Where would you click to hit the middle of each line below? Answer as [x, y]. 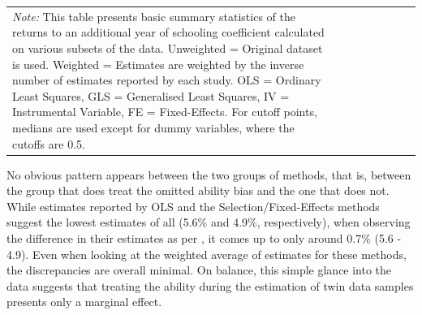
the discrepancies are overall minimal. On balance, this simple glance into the [199, 270]
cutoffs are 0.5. [49, 143]
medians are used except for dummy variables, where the [153, 127]
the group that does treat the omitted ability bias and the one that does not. [198, 190]
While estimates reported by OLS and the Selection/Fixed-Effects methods [193, 206]
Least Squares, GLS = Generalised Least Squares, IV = [151, 95]
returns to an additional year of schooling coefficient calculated [168, 32]
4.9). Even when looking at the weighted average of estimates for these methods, [207, 254]
